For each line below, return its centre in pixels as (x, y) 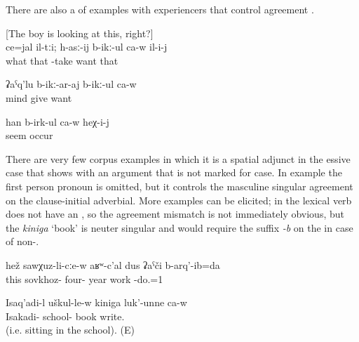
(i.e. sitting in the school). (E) (70, 330)
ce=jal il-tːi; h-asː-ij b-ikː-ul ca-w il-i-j (87, 47)
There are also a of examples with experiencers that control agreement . (160, 9)
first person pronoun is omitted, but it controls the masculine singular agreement (179, 186)
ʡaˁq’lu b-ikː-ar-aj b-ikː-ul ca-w (71, 84)
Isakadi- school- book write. (65, 316)
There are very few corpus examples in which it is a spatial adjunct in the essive (178, 158)
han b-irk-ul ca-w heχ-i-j (57, 121)
